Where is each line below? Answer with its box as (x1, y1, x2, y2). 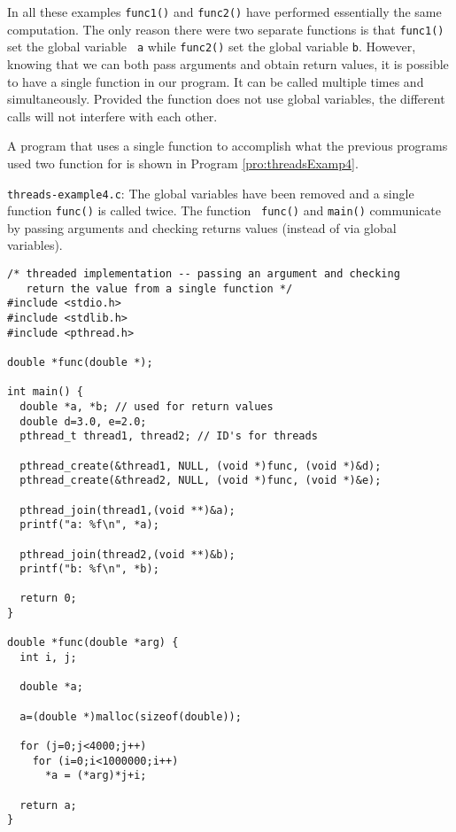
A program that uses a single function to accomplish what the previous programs (7, 136, 448, 155)
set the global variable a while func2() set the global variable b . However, (7, 37, 416, 56)
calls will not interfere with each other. (7, 106, 218, 125)
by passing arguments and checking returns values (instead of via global (7, 218, 397, 237)
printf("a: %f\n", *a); (19, 518, 159, 532)
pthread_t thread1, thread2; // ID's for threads (19, 430, 318, 443)
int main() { (7, 385, 83, 399)
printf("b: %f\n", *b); (19, 563, 159, 576)
